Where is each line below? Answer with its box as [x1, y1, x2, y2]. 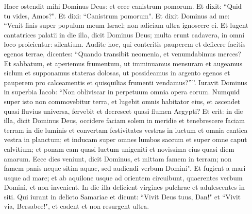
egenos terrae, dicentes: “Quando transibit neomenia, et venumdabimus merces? [4, 48, 241, 58]
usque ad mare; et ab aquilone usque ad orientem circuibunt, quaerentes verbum [4, 172, 243, 182]
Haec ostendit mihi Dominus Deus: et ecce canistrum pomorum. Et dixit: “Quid [4, 1, 242, 11]
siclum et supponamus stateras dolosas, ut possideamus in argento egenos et [4, 68, 230, 78]
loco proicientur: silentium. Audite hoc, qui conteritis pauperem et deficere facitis [4, 39, 246, 49]
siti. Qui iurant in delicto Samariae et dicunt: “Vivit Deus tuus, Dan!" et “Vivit [4, 191, 241, 201]
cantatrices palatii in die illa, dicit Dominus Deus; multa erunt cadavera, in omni [4, 29, 245, 39]
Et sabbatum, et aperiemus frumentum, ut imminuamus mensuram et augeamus [4, 58, 243, 68]
